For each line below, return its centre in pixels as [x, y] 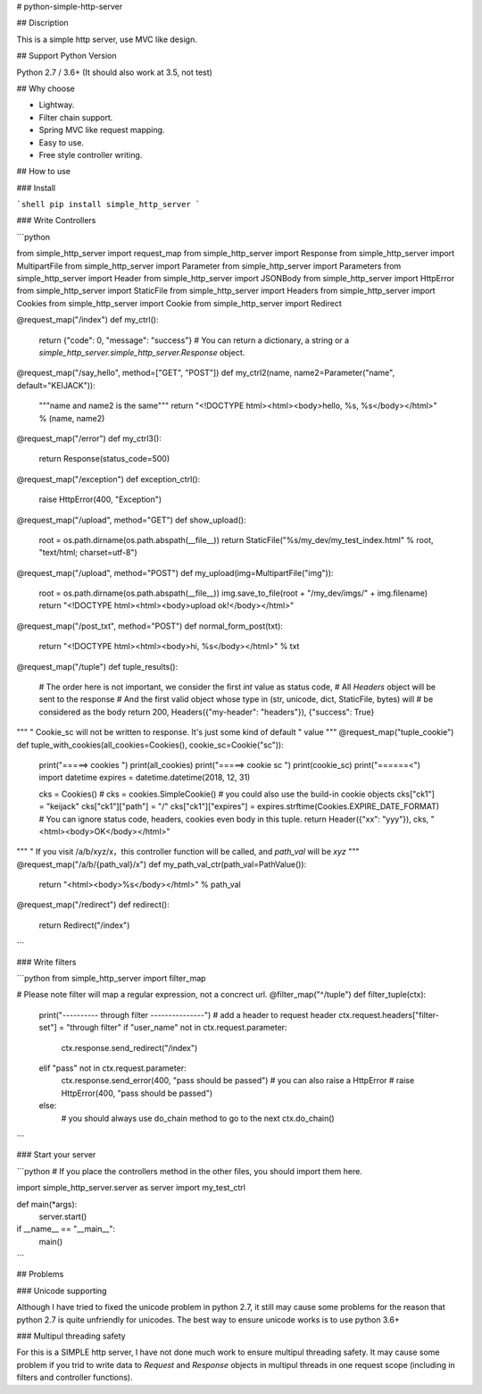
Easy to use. [62, 142]
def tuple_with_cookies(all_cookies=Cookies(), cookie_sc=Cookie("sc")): [150, 745]
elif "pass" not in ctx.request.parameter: [112, 1068]
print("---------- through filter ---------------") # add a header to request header [187, 1014]
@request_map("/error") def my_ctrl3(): [89, 438]
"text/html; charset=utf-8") [88, 553]
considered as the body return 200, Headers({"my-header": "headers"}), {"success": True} [207, 712]
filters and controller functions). [75, 1377]
